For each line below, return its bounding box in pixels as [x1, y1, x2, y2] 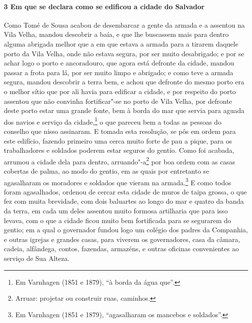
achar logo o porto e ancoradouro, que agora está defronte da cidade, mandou [4, 58, 235, 68]
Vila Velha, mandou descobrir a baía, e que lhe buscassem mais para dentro [4, 29, 229, 39]
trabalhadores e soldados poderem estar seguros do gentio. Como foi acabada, [4, 145, 235, 155]
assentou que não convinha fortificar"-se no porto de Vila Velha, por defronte [4, 96, 232, 106]
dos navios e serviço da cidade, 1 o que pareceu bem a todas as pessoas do [4, 115, 221, 127]
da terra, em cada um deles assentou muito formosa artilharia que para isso [4, 206, 228, 216]
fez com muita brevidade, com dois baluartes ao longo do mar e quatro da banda [4, 196, 244, 206]
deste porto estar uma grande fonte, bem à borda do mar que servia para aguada [4, 105, 245, 115]
